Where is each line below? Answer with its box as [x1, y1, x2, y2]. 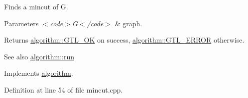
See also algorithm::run [4, 51, 74, 61]
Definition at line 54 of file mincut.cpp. [4, 84, 123, 95]
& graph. [115, 18, 142, 28]
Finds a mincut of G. [4, 1, 68, 11]
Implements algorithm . [4, 68, 73, 78]
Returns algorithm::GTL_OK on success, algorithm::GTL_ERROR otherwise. [4, 35, 245, 45]
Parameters [4, 18, 39, 28]
